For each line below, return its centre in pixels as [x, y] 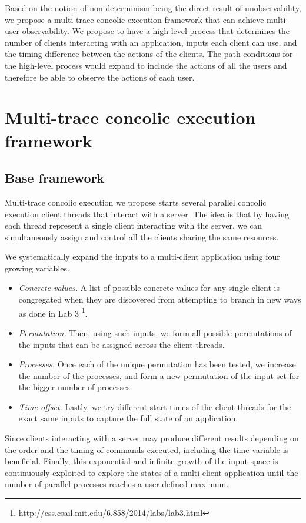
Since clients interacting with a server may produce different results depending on [152, 438]
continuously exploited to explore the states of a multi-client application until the [152, 472]
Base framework [55, 178]
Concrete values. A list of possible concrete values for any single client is [149, 288]
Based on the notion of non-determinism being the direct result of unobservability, [153, 8]
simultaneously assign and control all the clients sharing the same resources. [142, 237]
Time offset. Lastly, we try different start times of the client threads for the [155, 406]
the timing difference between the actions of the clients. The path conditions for [149, 54]
